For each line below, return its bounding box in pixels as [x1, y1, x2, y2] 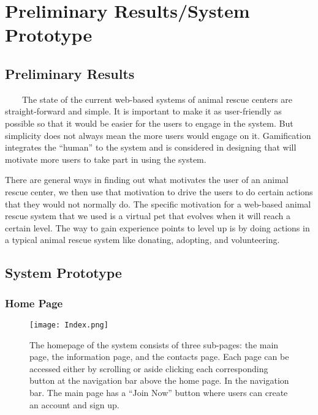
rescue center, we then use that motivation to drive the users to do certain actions [5, 185, 313, 198]
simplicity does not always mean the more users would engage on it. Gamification [5, 129, 311, 141]
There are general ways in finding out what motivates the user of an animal [5, 173, 289, 186]
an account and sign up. [29, 398, 119, 411]
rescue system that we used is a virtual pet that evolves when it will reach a [5, 209, 291, 222]
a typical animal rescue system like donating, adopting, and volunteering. [5, 233, 280, 246]
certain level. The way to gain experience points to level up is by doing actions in [5, 221, 310, 234]
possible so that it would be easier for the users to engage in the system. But [5, 116, 293, 129]
